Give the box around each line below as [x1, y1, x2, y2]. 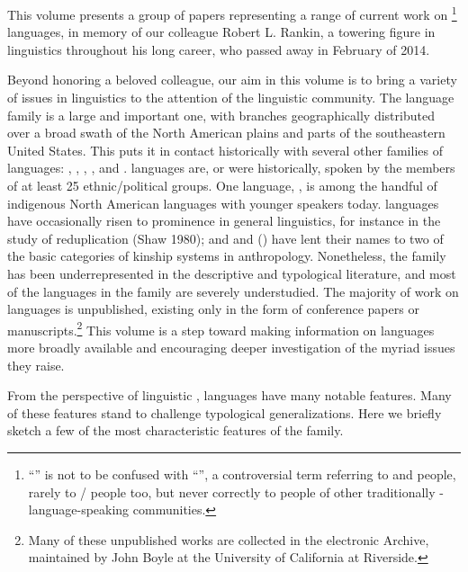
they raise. [7, 355, 65, 374]
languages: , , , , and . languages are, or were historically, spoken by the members [7, 158, 455, 177]
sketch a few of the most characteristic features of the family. [7, 421, 344, 440]
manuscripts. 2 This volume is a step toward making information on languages [7, 317, 435, 339]
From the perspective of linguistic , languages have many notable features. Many [7, 386, 452, 405]
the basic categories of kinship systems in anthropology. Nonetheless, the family [7, 246, 446, 265]
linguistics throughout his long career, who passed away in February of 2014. [7, 40, 430, 58]
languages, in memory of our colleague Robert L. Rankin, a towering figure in [7, 22, 436, 41]
